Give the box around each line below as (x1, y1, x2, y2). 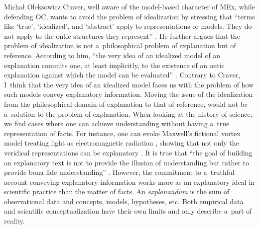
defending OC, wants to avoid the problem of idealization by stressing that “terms (4, 11, 255, 21)
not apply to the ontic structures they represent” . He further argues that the (4, 30, 240, 41)
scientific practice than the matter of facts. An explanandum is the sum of (4, 186, 230, 197)
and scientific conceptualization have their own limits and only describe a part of (4, 206, 252, 216)
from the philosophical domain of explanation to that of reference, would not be (4, 98, 248, 109)
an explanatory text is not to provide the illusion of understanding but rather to (4, 157, 250, 167)
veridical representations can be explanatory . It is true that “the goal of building (4, 147, 253, 157)
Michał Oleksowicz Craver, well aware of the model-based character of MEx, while (4, 1, 255, 11)
